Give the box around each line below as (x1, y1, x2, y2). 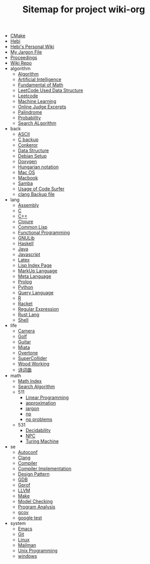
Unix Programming (17, 548, 58, 554)
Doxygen (17, 158, 38, 165)
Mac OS (17, 169, 35, 175)
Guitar (17, 339, 31, 345)
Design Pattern (17, 471, 50, 477)
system (10, 520, 26, 526)
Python (17, 284, 33, 290)
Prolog (17, 279, 32, 285)
